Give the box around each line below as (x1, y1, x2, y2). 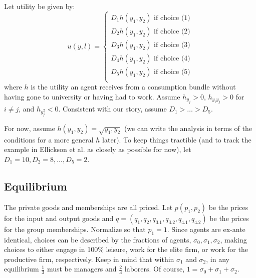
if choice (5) (154, 68, 190, 75)
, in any (206, 253, 229, 264)
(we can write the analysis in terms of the (124, 123, 252, 133)
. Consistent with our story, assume (58, 103, 167, 114)
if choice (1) (154, 14, 190, 21)
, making (220, 234, 247, 244)
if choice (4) (154, 54, 190, 62)
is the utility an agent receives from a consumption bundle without (31, 81, 236, 92)
